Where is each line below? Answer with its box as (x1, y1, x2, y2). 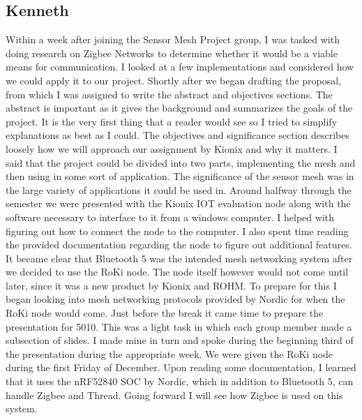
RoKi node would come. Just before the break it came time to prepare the (6, 306, 324, 320)
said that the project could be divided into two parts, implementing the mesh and (6, 155, 356, 170)
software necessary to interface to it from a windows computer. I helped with (6, 209, 335, 224)
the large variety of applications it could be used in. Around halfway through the (6, 182, 352, 197)
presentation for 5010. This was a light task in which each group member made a (6, 319, 352, 333)
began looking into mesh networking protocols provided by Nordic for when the (6, 292, 345, 306)
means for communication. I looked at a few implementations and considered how (6, 59, 354, 74)
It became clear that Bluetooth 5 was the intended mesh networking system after (6, 250, 353, 265)
